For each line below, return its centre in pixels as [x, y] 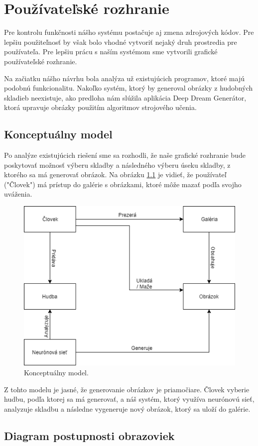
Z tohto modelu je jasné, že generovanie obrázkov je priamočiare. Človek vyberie [127, 389]
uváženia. [18, 194]
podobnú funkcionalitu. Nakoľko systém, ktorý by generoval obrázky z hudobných [129, 88]
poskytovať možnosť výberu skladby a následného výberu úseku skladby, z [117, 165]
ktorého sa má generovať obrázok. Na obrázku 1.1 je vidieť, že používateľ [115, 174]
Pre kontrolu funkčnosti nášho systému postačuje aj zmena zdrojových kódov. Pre [129, 32]
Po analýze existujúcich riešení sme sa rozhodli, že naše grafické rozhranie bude [125, 155]
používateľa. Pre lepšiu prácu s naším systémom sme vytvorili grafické [111, 52]
